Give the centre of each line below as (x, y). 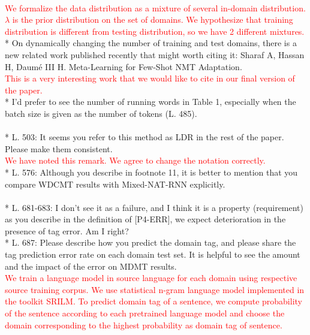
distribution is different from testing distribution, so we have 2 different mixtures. (155, 31)
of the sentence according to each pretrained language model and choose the (145, 313)
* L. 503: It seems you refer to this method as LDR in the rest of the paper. (145, 137)
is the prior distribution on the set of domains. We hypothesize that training (153, 19)
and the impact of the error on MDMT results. (91, 266)
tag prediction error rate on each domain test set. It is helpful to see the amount (153, 254)
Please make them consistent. (59, 148)
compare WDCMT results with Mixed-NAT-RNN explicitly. (115, 184)
